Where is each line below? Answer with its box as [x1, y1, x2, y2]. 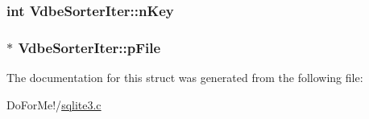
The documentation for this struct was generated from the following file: [6, 69, 363, 86]
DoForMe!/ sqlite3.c [6, 96, 102, 113]
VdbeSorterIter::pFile [18, 37, 161, 57]
